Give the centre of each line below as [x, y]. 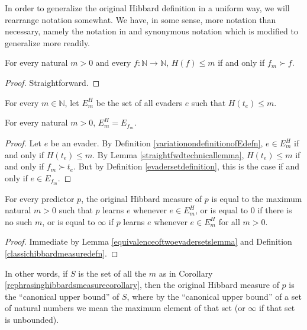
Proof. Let [23, 143]
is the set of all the [112, 273]
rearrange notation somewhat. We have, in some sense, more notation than [140, 19]
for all [229, 221]
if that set [277, 308]
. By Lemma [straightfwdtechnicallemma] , [168, 154]
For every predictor [40, 198]
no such [19, 221]
